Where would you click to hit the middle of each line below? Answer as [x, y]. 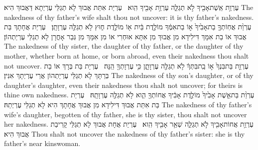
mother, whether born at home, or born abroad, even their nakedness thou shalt [127, 55]
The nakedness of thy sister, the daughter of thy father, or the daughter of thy [124, 46]
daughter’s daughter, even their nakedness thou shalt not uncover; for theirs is [124, 85]
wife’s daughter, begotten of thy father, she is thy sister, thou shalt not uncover [126, 114]
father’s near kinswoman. [42, 143]
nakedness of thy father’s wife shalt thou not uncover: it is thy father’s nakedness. [129, 17]
